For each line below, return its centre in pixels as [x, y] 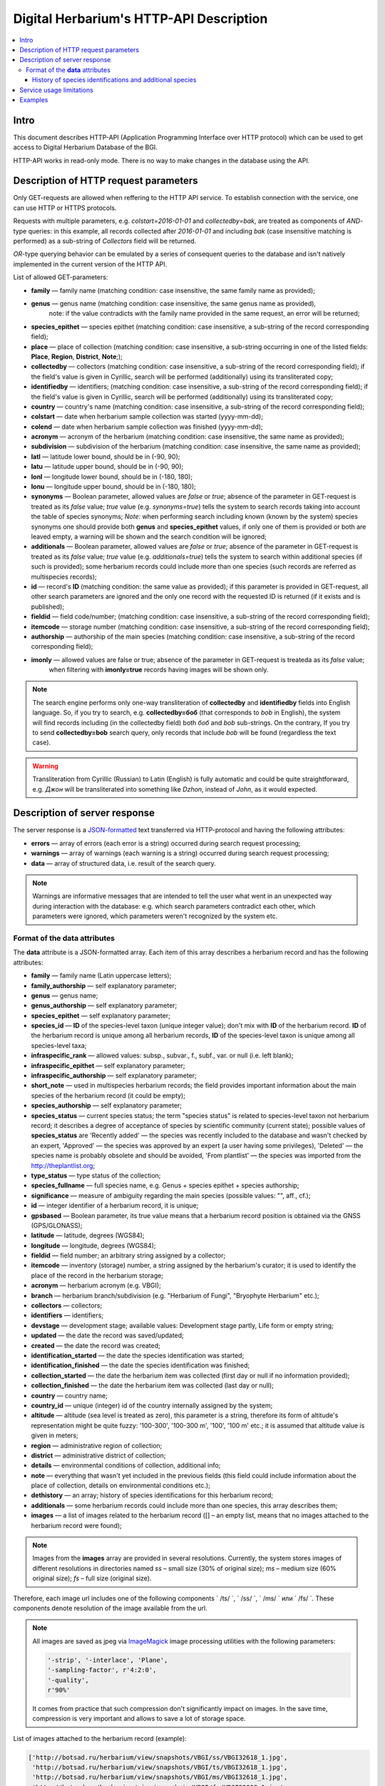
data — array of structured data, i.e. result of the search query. [124, 863]
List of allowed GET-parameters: [61, 277]
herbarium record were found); [77, 1525]
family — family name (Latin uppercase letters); [101, 976]
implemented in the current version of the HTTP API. [90, 264]
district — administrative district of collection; [98, 1455]
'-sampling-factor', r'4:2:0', [102, 1670]
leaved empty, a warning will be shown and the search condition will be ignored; [149, 537]
